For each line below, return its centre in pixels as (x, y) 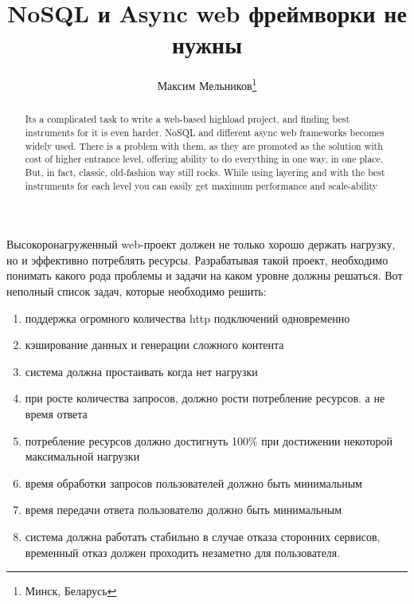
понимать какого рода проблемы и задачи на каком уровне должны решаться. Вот (205, 275)
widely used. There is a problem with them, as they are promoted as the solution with (204, 145)
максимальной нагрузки (82, 456)
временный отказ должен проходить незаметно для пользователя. (183, 552)
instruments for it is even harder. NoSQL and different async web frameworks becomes (205, 133)
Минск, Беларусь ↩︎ (71, 591)
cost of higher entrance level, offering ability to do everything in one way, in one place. (204, 159)
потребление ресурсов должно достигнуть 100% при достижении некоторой (209, 440)
